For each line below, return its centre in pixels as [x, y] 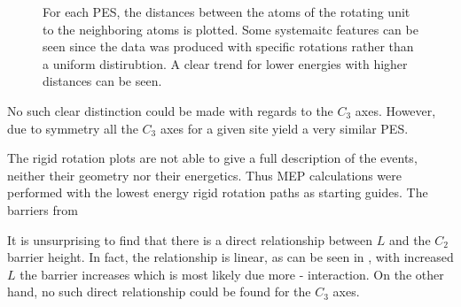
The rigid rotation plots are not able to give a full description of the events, [212, 158]
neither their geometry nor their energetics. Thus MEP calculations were [204, 175]
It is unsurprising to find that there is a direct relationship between [190, 239]
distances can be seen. [102, 81]
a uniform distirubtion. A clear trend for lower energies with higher [225, 63]
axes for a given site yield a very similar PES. [284, 128]
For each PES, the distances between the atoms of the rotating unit [227, 12]
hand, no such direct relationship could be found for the [159, 292]
